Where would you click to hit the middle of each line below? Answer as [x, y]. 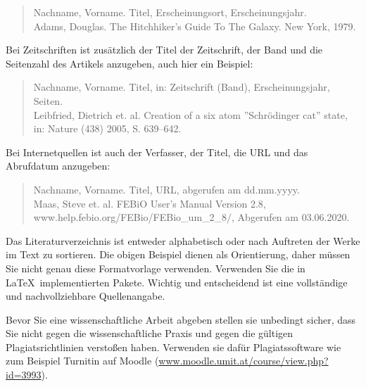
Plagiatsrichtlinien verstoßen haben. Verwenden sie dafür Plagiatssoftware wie [173, 347]
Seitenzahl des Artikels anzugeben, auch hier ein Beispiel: [130, 63]
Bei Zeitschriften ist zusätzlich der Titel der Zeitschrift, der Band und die [164, 50]
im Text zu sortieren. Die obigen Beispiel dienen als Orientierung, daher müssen [178, 254]
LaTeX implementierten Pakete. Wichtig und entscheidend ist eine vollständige [177, 282]
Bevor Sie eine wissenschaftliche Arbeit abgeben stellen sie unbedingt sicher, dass [181, 319]
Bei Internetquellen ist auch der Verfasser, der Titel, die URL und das [157, 152]
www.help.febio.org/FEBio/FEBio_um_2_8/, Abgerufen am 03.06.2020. [191, 217]
